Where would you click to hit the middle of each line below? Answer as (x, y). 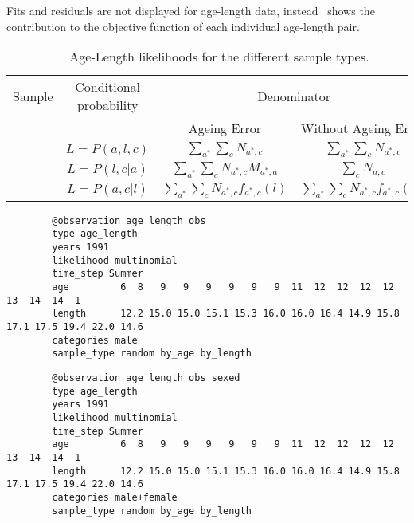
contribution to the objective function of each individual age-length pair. (183, 26)
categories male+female (115, 497)
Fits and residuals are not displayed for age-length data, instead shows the (191, 10)
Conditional (108, 87)
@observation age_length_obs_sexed (146, 378)
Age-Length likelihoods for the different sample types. (219, 57)
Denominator (294, 96)
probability (107, 105)
